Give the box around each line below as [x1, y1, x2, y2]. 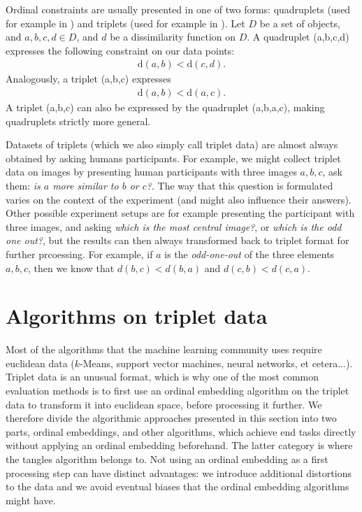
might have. [6, 492, 56, 507]
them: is [6, 178, 41, 192]
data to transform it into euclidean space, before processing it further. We [6, 397, 322, 411]
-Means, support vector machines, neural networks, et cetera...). [80, 355, 353, 370]
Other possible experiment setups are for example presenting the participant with [6, 206, 355, 220]
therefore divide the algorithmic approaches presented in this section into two [6, 411, 337, 425]
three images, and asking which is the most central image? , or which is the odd [6, 219, 342, 234]
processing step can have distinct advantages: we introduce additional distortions [6, 465, 352, 480]
